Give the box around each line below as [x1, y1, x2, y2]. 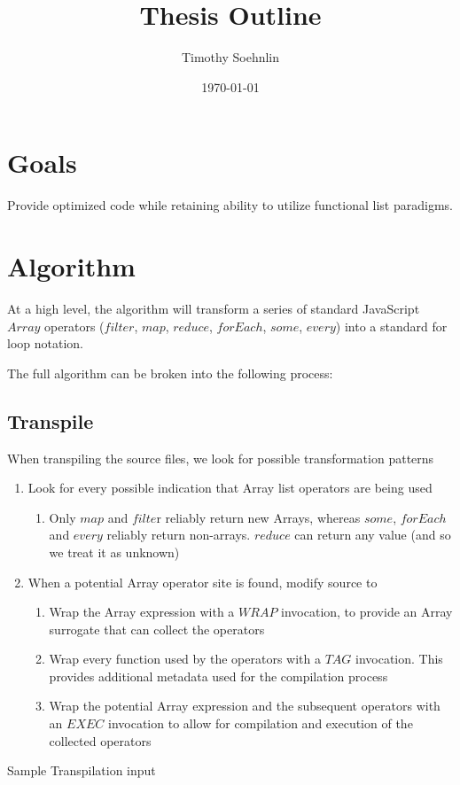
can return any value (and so [294, 525, 451, 544]
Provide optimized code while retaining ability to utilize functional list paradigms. [7, 196, 453, 214]
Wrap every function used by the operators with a [49, 649, 321, 668]
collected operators [49, 731, 152, 750]
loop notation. [7, 334, 83, 353]
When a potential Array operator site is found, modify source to [27, 572, 378, 591]
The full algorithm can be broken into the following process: [7, 363, 333, 382]
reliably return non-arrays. [106, 525, 251, 544]
